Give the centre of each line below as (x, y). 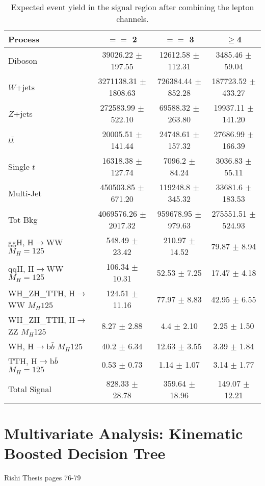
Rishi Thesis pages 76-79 (43, 478)
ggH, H (21, 242)
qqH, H (21, 269)
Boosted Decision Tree (85, 453)
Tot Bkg (23, 219)
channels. (132, 19)
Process (24, 39)
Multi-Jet (25, 193)
